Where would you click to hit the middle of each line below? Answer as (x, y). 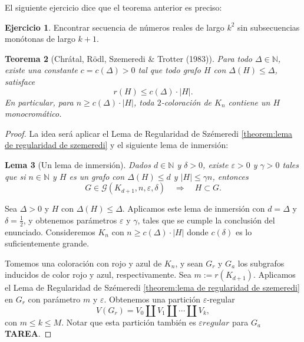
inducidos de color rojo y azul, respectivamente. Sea (98, 274)
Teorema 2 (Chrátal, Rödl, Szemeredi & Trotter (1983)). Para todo (128, 58)
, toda (144, 102)
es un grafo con (97, 176)
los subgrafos (261, 263)
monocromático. (33, 114)
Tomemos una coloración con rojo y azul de (83, 263)
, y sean (189, 263)
